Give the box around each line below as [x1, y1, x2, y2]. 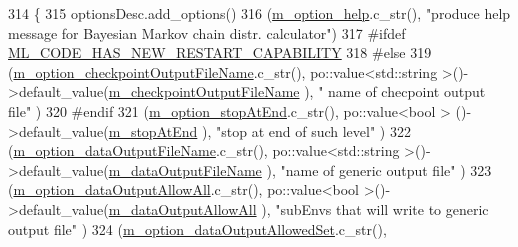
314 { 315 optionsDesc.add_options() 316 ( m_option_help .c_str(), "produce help [8, 3, 511, 23]
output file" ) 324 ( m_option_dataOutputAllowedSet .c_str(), [8, 218, 387, 239]
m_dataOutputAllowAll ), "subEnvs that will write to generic [108, 198, 489, 219]
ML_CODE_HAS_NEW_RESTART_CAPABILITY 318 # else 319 [8, 42, 432, 63]
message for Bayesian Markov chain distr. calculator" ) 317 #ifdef [8, 22, 406, 43]
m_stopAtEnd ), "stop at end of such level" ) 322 [108, 120, 411, 141]
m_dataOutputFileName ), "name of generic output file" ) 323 [108, 159, 492, 180]
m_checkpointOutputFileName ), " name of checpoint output [108, 81, 486, 102]
